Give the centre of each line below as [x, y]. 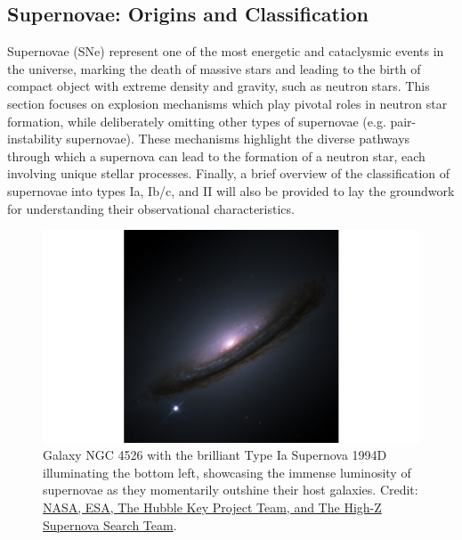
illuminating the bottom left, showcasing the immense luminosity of [227, 472]
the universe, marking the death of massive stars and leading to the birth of [214, 68]
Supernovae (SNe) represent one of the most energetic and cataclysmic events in [226, 51]
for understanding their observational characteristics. [151, 208]
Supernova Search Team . [110, 524]
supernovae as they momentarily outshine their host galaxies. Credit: [231, 490]
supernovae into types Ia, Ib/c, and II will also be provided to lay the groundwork [231, 190]
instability [35, 139]
